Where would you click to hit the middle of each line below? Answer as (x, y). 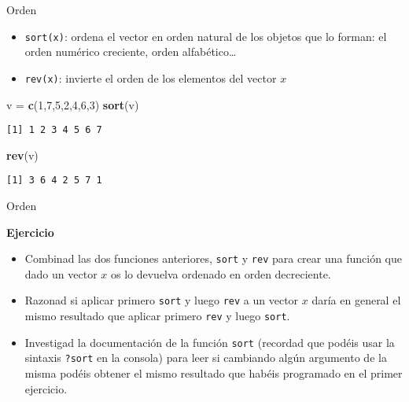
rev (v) (22, 155)
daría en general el (356, 300)
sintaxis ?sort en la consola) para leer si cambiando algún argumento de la (206, 358)
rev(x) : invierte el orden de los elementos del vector (151, 77)
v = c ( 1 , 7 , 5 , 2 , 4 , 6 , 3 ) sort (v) (73, 104)
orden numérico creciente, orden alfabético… (131, 52)
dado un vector (61, 273)
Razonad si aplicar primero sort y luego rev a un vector (162, 300)
